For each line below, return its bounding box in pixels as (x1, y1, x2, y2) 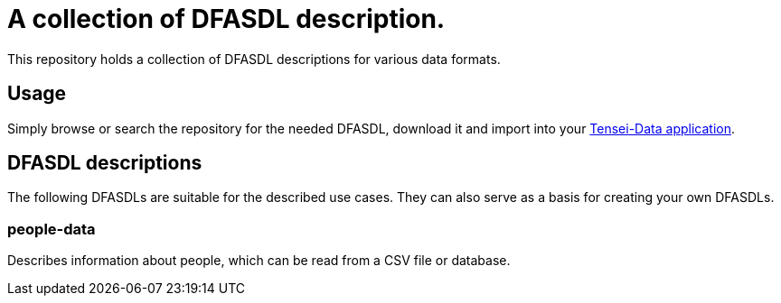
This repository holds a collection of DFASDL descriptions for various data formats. (7, 50, 501, 67)
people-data (7, 219, 96, 238)
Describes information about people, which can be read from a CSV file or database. (7, 252, 511, 269)
